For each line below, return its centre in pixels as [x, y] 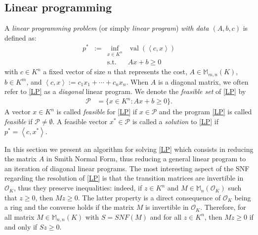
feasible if [19, 121]
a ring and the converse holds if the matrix [69, 207]
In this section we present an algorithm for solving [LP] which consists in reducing [129, 149]
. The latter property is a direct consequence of [149, 197]
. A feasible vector [80, 121]
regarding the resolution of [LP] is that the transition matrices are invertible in [124, 178]
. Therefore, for [223, 207]
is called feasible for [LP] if [97, 112]
